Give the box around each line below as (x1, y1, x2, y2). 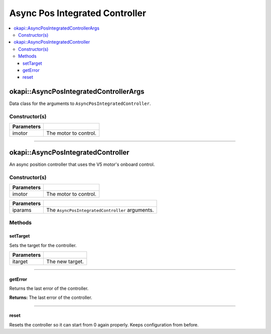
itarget (12, 258, 28, 265)
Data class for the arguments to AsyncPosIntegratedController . (9, 100, 151, 106)
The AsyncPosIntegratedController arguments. (46, 206, 154, 213)
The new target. (46, 258, 84, 265)
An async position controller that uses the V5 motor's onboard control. (9, 161, 155, 167)
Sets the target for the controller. (9, 242, 77, 248)
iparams (12, 206, 32, 213)
